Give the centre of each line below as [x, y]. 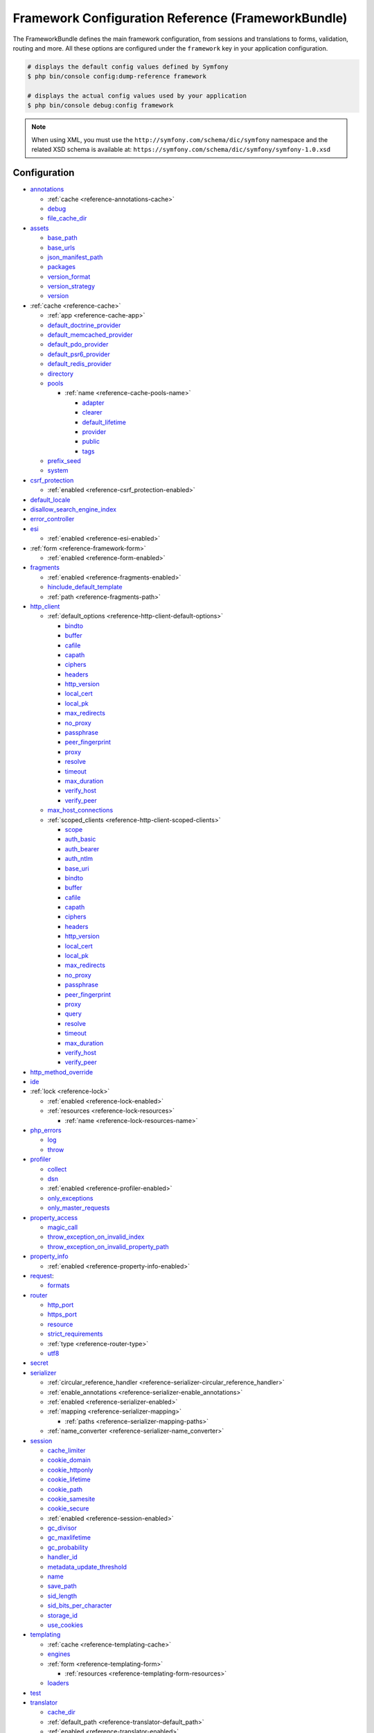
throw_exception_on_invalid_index [96, 1237]
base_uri [77, 868]
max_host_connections [80, 810]
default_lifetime [104, 422]
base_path [62, 238]
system [58, 471]
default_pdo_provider [78, 345]
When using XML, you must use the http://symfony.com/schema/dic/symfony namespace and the [180, 139]
